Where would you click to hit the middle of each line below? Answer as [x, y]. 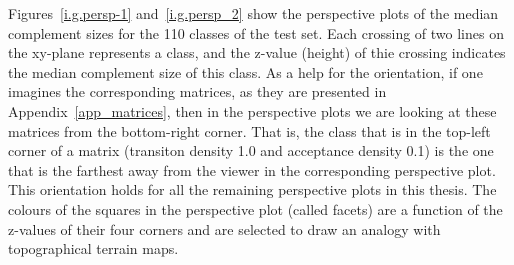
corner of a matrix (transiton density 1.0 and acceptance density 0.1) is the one [251, 150]
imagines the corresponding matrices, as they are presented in [197, 91]
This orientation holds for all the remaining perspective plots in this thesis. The [252, 189]
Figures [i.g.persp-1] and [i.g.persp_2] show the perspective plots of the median [253, 13]
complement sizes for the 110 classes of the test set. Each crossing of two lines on [256, 32]
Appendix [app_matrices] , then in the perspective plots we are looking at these [252, 110]
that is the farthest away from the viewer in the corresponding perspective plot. [252, 169]
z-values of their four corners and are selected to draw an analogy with [224, 228]
